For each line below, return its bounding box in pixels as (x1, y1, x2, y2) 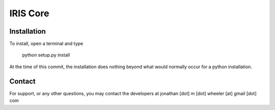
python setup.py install (22, 52, 70, 58)
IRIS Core (9, 8, 49, 19)
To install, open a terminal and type (9, 41, 84, 47)
